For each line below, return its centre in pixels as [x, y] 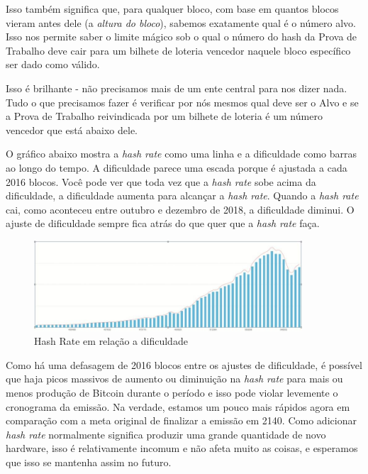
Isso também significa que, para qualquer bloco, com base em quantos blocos [172, 9]
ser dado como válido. [53, 64]
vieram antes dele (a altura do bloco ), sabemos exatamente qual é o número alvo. [181, 22]
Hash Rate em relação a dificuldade [111, 341]
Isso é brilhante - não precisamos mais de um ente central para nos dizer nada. [177, 88]
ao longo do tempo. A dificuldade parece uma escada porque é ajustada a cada [177, 167]
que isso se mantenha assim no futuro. [89, 462]
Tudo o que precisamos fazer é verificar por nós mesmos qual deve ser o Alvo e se [182, 102]
